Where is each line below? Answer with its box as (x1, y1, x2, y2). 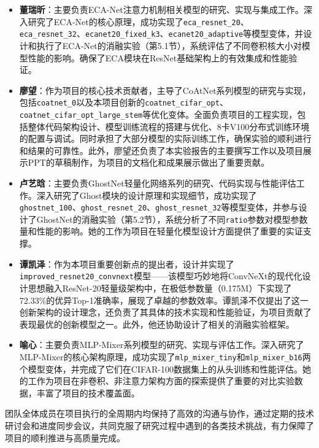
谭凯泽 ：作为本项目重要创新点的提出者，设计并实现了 (19, 257, 234, 270)
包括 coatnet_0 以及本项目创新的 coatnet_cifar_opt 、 (19, 96, 228, 109)
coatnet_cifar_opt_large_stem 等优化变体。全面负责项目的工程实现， (19, 107, 298, 120)
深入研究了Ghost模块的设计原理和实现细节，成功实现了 (36, 188, 257, 201)
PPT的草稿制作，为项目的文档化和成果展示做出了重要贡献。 (28, 156, 269, 169)
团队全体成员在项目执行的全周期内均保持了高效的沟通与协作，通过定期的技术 (5, 407, 314, 420)
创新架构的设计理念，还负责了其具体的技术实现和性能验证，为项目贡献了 (19, 306, 312, 319)
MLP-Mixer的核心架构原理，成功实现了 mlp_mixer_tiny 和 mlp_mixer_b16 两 (19, 350, 311, 363)
